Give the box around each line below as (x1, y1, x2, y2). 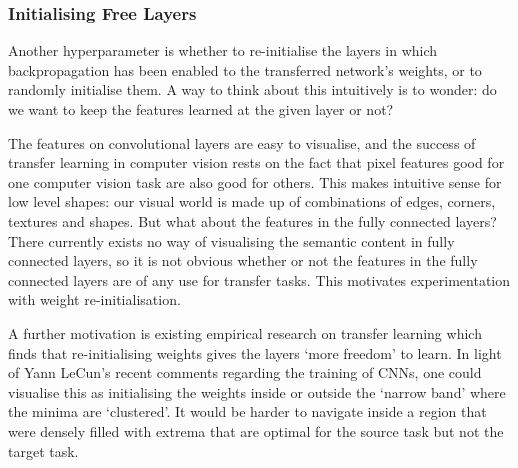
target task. (8, 440, 79, 461)
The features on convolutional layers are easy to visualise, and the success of (8, 132, 476, 153)
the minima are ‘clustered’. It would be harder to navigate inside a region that (8, 401, 487, 422)
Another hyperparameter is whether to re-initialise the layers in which (8, 40, 438, 61)
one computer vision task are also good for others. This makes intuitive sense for (8, 171, 502, 192)
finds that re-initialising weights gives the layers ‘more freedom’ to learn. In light (8, 342, 502, 363)
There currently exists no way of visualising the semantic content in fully (8, 230, 455, 251)
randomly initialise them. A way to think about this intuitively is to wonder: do (8, 79, 497, 100)
